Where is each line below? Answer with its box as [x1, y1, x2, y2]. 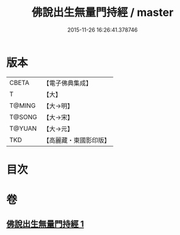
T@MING [9, 101, 36, 110]
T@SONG [9, 112, 38, 121]
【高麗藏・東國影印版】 [43, 136, 111, 144]
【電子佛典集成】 [43, 79, 93, 87]
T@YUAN [9, 124, 37, 132]
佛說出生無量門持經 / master [31, 5, 174, 20]
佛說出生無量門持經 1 [6, 219, 84, 230]
